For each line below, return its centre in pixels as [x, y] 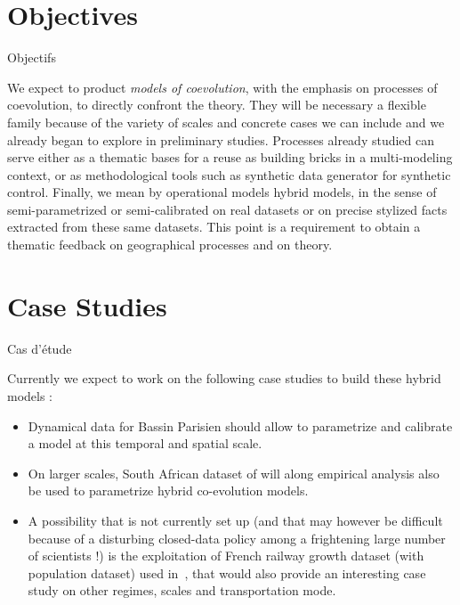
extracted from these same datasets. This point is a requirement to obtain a [214, 227]
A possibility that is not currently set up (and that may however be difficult [235, 520]
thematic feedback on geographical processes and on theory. [170, 245]
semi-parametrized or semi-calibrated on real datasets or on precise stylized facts [227, 209]
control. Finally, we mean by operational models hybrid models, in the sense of [222, 192]
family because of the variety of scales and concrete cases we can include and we [226, 122]
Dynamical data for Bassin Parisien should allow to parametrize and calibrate [240, 425]
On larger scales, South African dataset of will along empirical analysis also [234, 473]
